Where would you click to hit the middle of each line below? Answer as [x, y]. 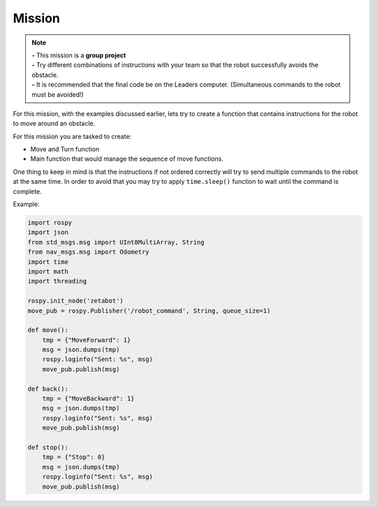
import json [48, 233]
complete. [27, 191]
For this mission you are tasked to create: [72, 136]
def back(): [48, 389]
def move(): [48, 330]
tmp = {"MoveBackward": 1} [89, 399]
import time [48, 262]
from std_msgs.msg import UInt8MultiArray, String [116, 242]
